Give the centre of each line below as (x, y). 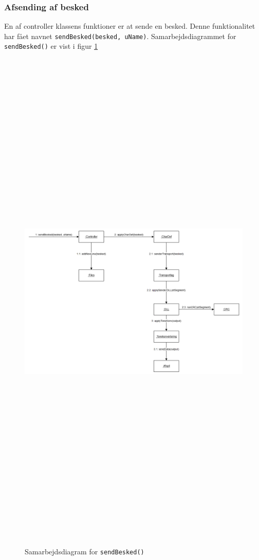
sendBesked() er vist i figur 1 (51, 46)
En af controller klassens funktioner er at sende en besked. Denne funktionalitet (130, 26)
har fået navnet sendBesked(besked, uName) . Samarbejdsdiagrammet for (120, 36)
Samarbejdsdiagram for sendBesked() (85, 551)
